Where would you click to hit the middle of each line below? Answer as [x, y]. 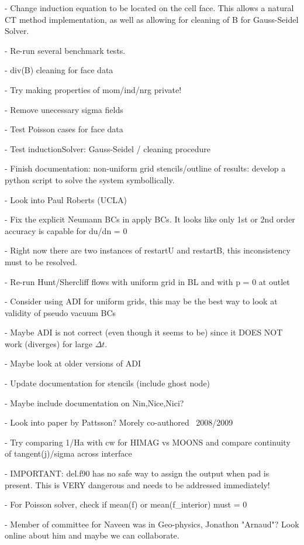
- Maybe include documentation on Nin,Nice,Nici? [94, 402]
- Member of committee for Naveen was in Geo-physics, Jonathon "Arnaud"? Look [152, 524]
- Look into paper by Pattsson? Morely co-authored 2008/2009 [119, 422]
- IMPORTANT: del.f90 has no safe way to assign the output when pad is [137, 473]
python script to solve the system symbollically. [90, 179]
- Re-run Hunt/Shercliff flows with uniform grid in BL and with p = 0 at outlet [147, 281]
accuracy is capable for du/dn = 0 [66, 230]
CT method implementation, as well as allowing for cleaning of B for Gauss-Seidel [152, 19]
